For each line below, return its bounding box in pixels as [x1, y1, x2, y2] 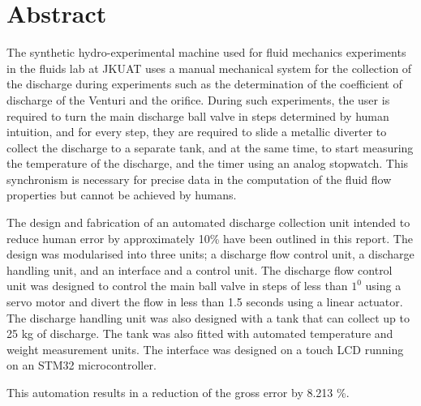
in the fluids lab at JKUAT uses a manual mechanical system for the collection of [6, 59, 412, 76]
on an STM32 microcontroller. [6, 357, 157, 374]
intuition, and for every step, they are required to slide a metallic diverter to [6, 123, 387, 140]
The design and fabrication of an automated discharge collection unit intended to [6, 214, 410, 231]
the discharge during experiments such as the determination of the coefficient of [6, 75, 402, 92]
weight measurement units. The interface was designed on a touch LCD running [6, 340, 404, 357]
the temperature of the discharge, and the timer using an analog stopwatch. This [6, 155, 409, 172]
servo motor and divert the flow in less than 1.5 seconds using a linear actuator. [6, 293, 403, 310]
